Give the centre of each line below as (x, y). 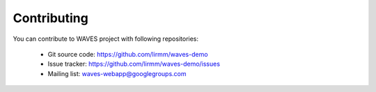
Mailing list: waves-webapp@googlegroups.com (117, 73)
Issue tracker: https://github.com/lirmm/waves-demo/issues (134, 64)
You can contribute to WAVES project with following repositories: (105, 39)
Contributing (50, 18)
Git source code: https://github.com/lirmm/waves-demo (128, 54)
